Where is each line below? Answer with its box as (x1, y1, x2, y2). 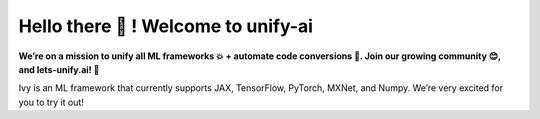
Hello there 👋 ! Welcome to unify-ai (18, 15, 314, 37)
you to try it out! (18, 96, 85, 108)
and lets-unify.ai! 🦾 (18, 63, 100, 75)
